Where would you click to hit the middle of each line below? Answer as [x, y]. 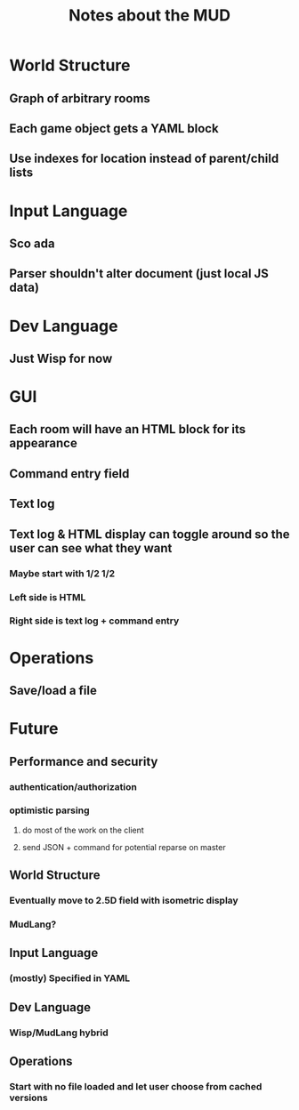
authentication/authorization [73, 786]
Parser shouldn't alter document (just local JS [139, 273]
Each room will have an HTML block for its [128, 429]
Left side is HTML [48, 597]
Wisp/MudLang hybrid [59, 1033]
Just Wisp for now [61, 358]
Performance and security [84, 761]
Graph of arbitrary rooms [80, 98]
